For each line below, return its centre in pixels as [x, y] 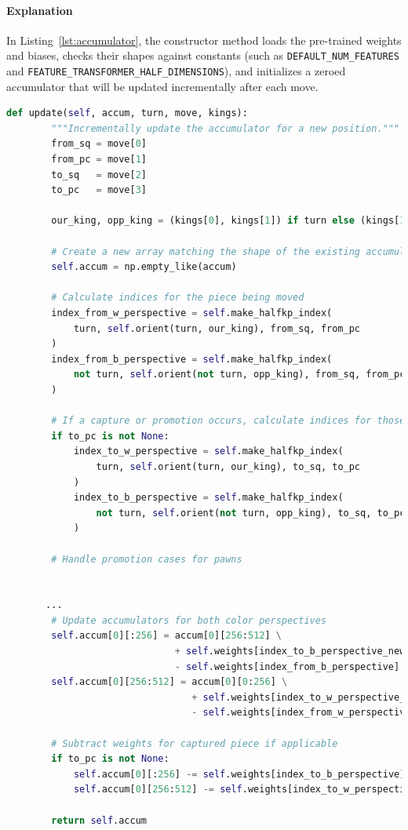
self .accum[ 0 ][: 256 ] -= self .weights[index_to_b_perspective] [239, 774]
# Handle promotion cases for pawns [147, 559]
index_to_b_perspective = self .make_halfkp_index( [208, 498]
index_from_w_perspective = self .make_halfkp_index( [192, 313]
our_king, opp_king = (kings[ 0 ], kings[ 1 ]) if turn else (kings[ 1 [228, 221]
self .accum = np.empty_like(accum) [144, 267]
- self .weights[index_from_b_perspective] [287, 666]
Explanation [40, 10]
